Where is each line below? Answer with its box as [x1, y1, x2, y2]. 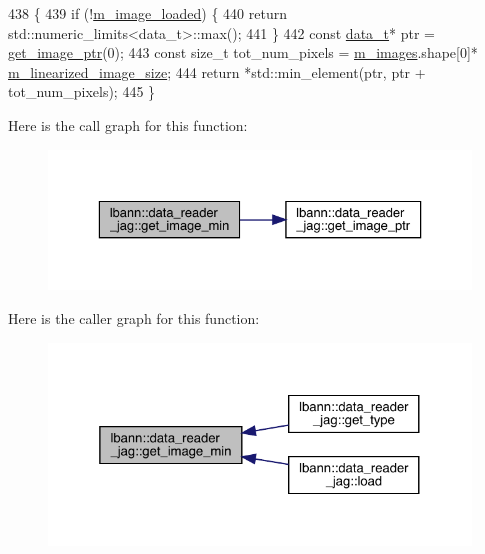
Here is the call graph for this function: [8, 114, 248, 135]
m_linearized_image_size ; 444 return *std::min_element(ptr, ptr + [8, 61, 426, 82]
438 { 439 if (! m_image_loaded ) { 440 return [8, 3, 287, 23]
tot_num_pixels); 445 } [8, 81, 156, 102]
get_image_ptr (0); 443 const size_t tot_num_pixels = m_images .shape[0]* [8, 42, 478, 63]
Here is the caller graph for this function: [8, 308, 260, 329]
